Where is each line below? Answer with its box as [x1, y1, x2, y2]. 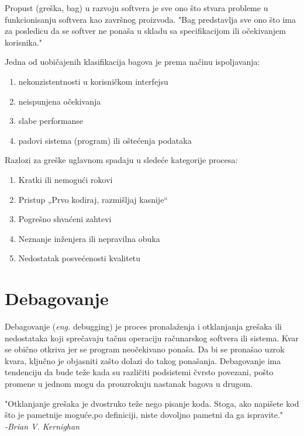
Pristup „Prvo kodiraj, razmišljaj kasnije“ [18, 193, 168, 205]
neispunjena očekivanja [18, 95, 101, 107]
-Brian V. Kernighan [5, 420, 80, 432]
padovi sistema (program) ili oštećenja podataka [18, 134, 192, 146]
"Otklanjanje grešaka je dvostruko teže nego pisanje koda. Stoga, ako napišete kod [5, 397, 299, 409]
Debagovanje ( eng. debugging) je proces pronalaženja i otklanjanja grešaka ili [5, 320, 282, 333]
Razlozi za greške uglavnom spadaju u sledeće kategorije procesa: [5, 154, 238, 166]
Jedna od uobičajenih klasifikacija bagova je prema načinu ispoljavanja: [5, 56, 260, 68]
